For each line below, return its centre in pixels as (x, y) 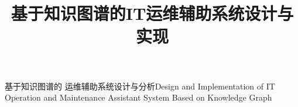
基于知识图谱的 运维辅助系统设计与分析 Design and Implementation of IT (140, 86)
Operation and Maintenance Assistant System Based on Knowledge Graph (138, 97)
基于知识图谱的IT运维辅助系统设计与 (152, 13)
